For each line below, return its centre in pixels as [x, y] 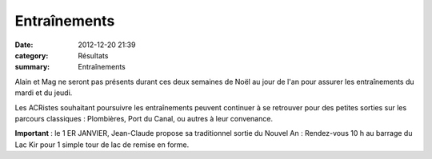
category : [32, 55]
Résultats [93, 55]
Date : [24, 45]
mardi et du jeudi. [44, 93]
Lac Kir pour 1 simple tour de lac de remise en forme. [102, 145]
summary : [32, 67]
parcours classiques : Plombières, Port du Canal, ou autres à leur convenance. [144, 118]
